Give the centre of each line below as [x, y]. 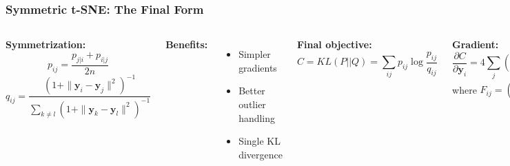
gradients [258, 67]
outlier [252, 104]
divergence [261, 154]
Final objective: [334, 44]
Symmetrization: [46, 44]
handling [257, 117]
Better [252, 91]
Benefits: [187, 44]
